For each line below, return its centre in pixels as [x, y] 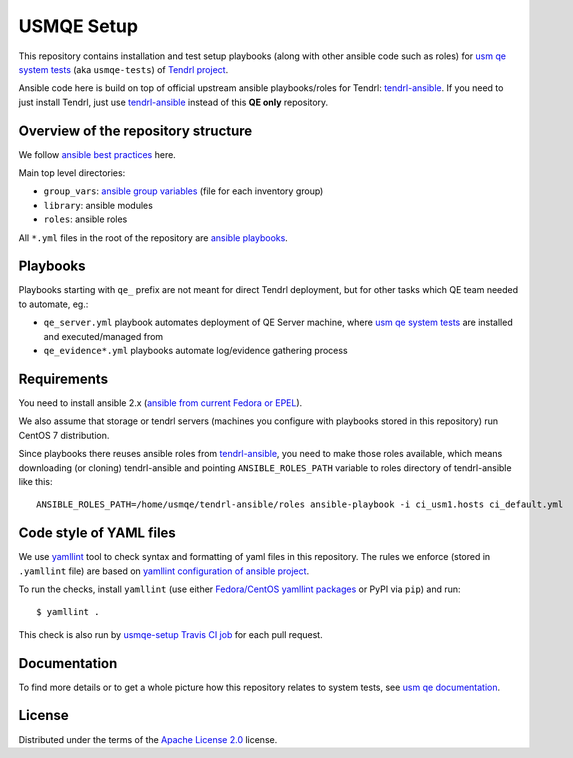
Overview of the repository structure [135, 130]
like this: [35, 481]
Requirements [63, 378]
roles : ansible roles [85, 219]
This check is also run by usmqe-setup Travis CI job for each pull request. [171, 634]
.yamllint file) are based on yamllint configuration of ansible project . [164, 571]
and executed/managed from [103, 336]
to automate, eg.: [53, 304]
